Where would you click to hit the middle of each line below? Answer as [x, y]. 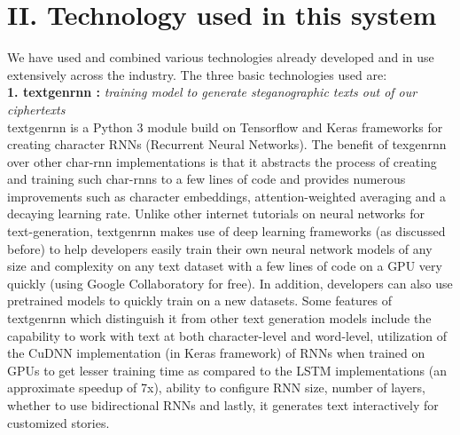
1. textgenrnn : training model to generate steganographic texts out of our [212, 92]
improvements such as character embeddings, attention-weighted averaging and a [227, 196]
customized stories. [58, 422]
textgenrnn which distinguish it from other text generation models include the [219, 318]
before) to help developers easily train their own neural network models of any [220, 248]
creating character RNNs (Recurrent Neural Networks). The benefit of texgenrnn [227, 144]
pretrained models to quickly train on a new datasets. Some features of [200, 301]
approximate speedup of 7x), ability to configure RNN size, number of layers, [216, 388]
